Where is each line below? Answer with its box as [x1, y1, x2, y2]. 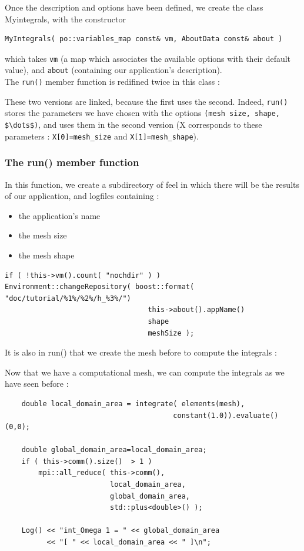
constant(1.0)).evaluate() [173, 411, 279, 420]
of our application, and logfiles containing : [5, 190, 159, 202]
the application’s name [18, 209, 101, 221]
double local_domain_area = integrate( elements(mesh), [21, 399, 245, 408]
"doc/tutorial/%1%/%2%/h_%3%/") [5, 294, 131, 303]
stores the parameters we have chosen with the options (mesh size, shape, [5, 107, 280, 119]
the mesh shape [18, 248, 75, 261]
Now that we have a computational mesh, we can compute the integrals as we [5, 366, 285, 378]
